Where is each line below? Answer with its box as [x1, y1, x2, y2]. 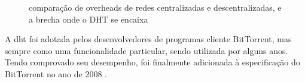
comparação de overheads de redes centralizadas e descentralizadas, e [29, 1, 282, 13]
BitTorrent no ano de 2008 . [5, 67, 108, 80]
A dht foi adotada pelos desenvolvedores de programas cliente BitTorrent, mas [5, 33, 292, 45]
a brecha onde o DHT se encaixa [29, 12, 148, 25]
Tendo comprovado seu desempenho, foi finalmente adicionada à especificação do [5, 56, 300, 68]
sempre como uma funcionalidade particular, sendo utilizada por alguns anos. [5, 44, 288, 56]
